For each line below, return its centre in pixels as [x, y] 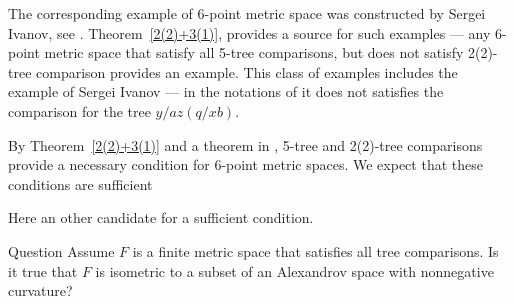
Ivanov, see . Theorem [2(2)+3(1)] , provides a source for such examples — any [249, 32]
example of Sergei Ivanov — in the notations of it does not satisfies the [226, 91]
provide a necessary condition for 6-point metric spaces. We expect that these [245, 164]
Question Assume [61, 250]
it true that [43, 270]
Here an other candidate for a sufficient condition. [161, 217]
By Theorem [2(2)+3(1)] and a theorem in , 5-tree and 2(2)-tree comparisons [245, 144]
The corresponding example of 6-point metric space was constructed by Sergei [247, 13]
